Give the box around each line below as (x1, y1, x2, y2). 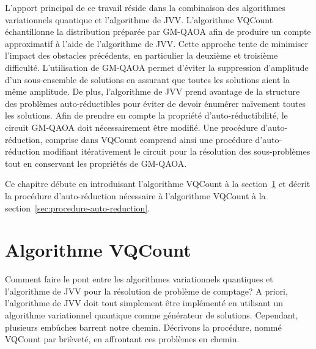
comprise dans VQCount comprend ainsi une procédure (45, 133, 252, 145)
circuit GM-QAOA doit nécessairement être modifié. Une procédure (5, 120, 258, 133)
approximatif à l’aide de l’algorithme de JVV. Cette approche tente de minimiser (5, 37, 308, 50)
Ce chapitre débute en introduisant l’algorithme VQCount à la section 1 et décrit (5, 177, 310, 190)
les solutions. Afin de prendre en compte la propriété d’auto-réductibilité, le (5, 109, 288, 122)
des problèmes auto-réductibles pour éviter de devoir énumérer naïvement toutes (5, 97, 306, 109)
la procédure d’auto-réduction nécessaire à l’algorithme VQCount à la (5, 189, 266, 202)
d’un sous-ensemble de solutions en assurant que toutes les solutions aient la (5, 73, 290, 86)
